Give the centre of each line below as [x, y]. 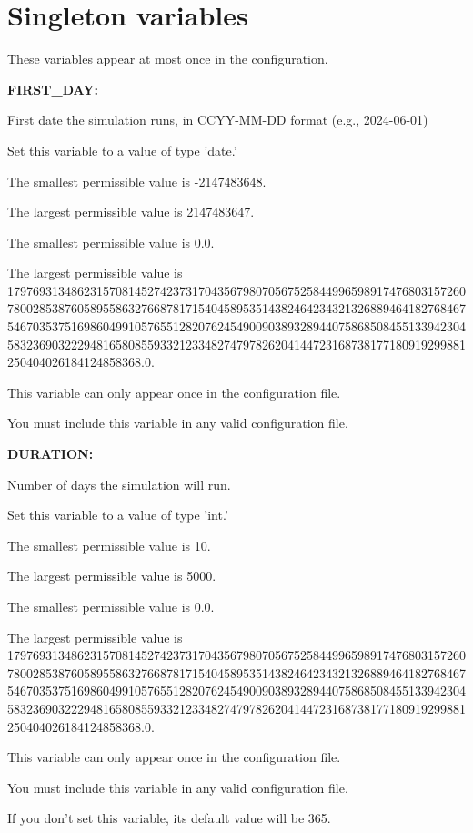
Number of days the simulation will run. [119, 484]
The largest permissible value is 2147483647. [131, 212]
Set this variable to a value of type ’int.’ [118, 515]
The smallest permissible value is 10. [109, 545]
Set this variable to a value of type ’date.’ [122, 150]
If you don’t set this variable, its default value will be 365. [169, 818]
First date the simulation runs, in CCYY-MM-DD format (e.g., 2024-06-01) [218, 120]
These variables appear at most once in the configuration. [168, 59]
